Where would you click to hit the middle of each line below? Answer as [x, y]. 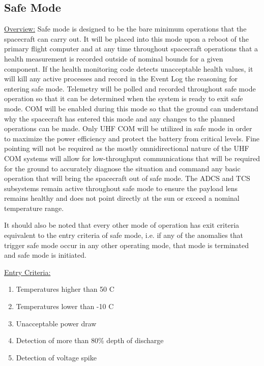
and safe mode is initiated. [45, 255]
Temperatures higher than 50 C [65, 289]
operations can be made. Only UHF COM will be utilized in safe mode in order [128, 128]
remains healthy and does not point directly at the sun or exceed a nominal [122, 198]
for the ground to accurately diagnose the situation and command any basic [122, 168]
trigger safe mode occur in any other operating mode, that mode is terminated [127, 245]
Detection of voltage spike [56, 357]
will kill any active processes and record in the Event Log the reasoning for [121, 79]
